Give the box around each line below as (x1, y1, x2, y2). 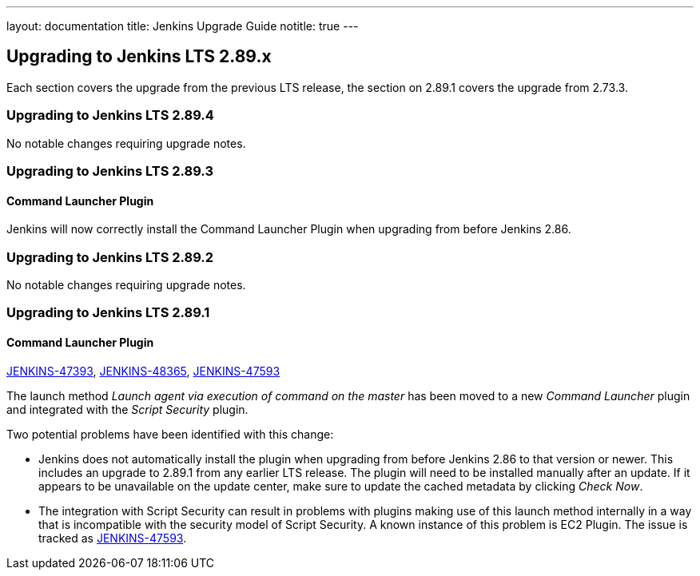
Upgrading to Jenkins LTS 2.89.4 (6, 107, 214, 124)
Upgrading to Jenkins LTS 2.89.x (6, 46, 272, 67)
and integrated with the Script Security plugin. (6, 402, 249, 416)
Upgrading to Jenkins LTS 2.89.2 (6, 248, 214, 265)
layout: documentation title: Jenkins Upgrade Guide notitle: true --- (6, 19, 359, 33)
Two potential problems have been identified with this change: (6, 427, 334, 441)
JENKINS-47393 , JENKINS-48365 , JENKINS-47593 (6, 363, 280, 378)
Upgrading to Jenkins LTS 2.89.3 (6, 162, 214, 179)
